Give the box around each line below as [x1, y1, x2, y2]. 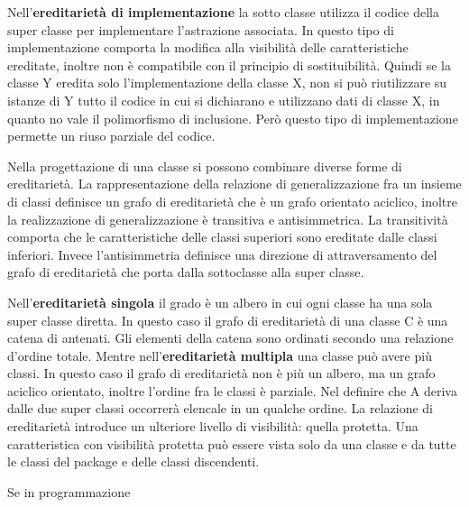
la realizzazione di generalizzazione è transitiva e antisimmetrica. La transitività [7, 209, 448, 228]
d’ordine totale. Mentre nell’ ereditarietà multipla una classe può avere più [7, 346, 432, 364]
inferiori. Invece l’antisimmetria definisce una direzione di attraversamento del [7, 244, 437, 263]
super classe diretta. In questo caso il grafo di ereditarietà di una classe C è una [7, 310, 448, 329]
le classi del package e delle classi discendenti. [7, 452, 260, 471]
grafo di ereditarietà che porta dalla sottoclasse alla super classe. [7, 263, 364, 281]
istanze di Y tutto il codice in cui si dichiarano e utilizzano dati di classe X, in [7, 90, 440, 109]
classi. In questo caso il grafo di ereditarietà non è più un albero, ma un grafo [7, 364, 436, 383]
